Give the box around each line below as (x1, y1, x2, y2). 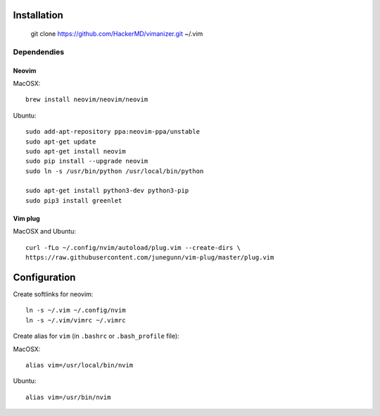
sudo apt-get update (25, 137, 96, 146)
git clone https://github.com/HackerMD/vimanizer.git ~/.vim (30, 30, 203, 38)
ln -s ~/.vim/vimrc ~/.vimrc (25, 316, 126, 324)
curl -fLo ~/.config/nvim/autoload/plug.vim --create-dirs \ (25, 244, 241, 251)
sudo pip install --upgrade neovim (25, 157, 148, 165)
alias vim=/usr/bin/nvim (25, 393, 111, 401)
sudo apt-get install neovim (25, 147, 126, 155)
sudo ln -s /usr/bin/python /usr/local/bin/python (25, 167, 204, 175)
